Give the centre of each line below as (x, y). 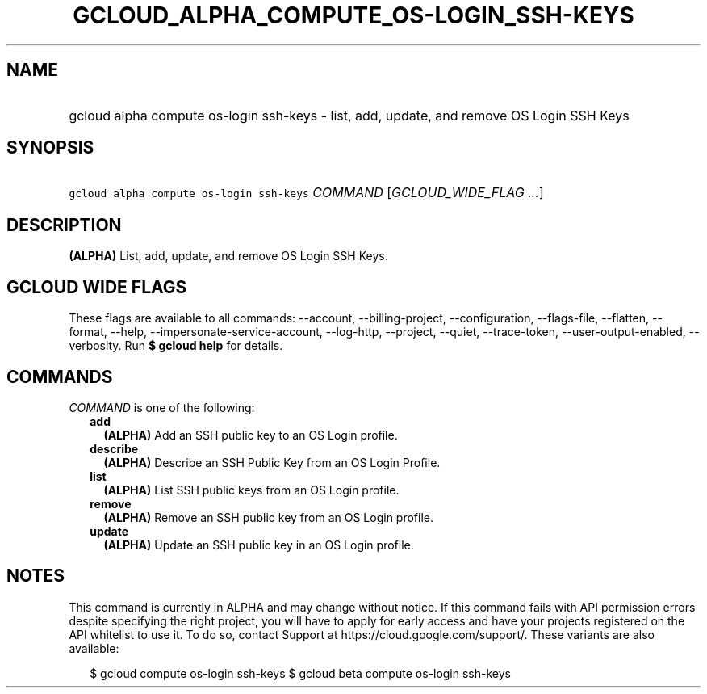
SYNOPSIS (50, 148)
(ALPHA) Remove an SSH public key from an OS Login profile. (269, 517)
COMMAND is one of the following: (162, 407)
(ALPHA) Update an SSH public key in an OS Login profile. (259, 545)
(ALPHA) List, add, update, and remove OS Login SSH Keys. (228, 256)
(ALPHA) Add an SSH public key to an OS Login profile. (251, 435)
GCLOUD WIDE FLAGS (97, 287)
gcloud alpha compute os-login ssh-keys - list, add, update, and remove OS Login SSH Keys (349, 115)
